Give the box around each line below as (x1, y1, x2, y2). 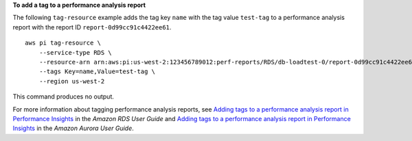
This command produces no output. (12, 92, 115, 101)
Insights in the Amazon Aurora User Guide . (12, 124, 134, 133)
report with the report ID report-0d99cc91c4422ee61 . (12, 23, 172, 31)
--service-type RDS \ (38, 49, 113, 56)
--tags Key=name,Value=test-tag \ (38, 68, 156, 75)
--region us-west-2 (38, 77, 105, 85)
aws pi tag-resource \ (25, 39, 102, 47)
